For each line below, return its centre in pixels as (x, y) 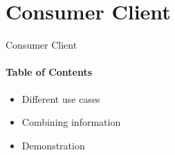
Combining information (71, 122)
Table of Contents (49, 72)
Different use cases (61, 98)
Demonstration (53, 145)
